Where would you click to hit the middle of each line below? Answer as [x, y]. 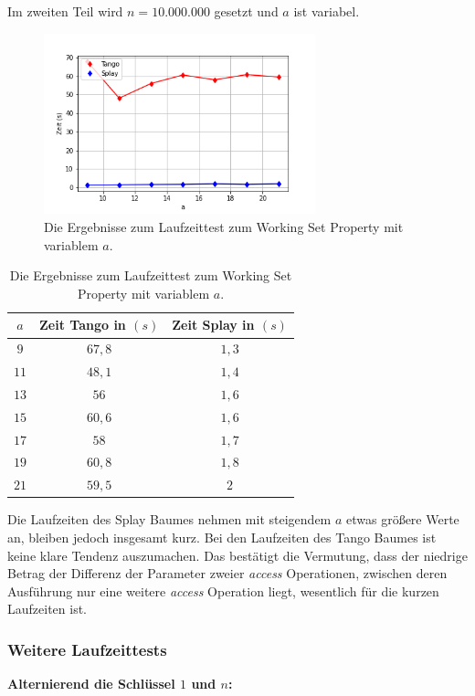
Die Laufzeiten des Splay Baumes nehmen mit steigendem [169, 519]
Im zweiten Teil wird [65, 11]
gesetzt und [246, 11]
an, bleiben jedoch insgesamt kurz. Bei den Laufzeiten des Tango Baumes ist [222, 538]
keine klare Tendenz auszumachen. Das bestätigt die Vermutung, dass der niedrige [237, 555]
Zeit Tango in [83, 325]
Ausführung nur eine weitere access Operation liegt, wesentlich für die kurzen [223, 591]
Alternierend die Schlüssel [91, 684]
